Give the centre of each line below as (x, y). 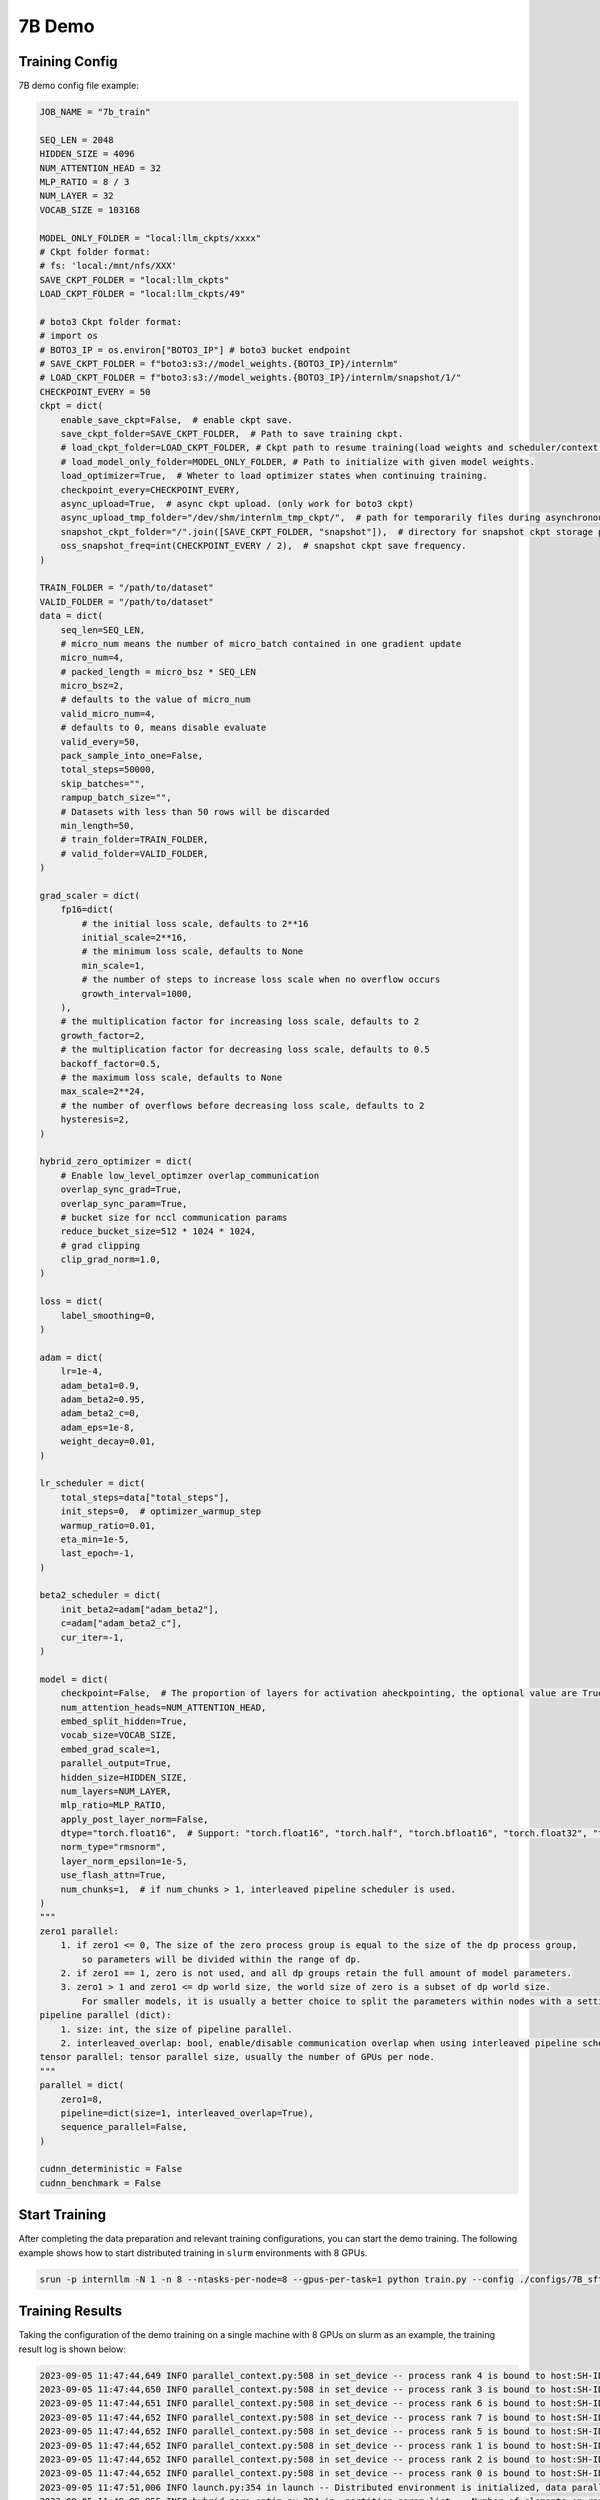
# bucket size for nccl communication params (174, 1217)
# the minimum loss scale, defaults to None (192, 951)
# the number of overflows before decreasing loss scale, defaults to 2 (242, 1105)
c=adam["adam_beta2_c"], (121, 1623)
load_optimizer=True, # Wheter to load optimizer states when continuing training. (274, 476)
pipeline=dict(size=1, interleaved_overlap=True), (187, 2113)
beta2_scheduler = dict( (100, 1595)
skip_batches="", (103, 783)
